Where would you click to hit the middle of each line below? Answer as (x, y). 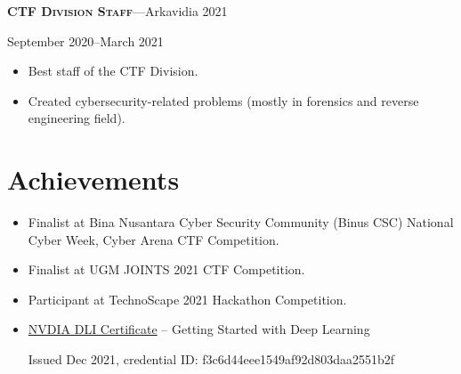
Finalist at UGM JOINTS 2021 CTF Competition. (166, 269)
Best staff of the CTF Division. (113, 71)
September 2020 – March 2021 (85, 41)
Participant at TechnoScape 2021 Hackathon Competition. (187, 299)
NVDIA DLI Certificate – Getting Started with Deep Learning (199, 329)
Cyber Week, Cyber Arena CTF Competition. (154, 239)
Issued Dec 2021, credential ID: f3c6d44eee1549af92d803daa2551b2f (211, 359)
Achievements (93, 179)
